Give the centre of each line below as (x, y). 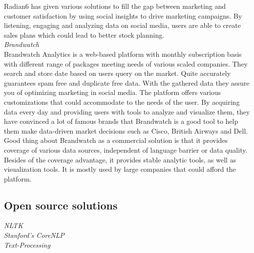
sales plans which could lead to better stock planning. (84, 34)
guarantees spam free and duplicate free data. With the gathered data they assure (127, 82)
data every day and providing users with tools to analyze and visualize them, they (127, 111)
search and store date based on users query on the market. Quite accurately (117, 73)
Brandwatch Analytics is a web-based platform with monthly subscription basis (123, 54)
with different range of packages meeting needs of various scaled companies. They (126, 63)
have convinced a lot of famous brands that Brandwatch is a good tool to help (121, 121)
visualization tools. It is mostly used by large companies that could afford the (120, 169)
